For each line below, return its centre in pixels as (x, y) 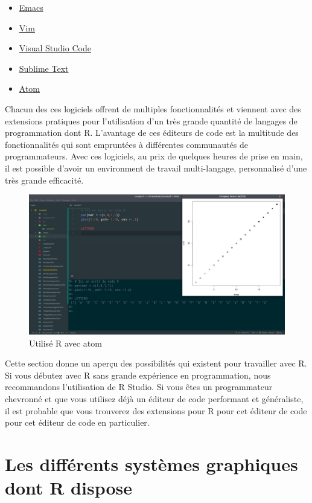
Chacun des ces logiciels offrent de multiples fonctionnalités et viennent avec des (153, 108)
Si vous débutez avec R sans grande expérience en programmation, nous (138, 375)
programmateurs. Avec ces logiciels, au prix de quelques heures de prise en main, (154, 156)
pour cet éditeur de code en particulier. (77, 422)
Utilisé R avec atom (65, 343)
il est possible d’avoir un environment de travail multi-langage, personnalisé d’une (156, 168)
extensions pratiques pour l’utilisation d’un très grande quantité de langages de (151, 120)
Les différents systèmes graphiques (151, 463)
